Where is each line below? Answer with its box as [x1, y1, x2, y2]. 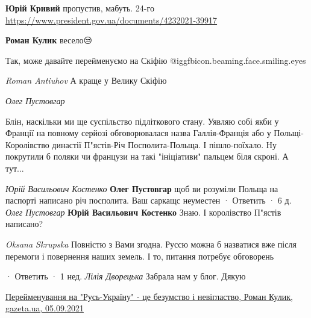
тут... [5, 161, 24, 174]
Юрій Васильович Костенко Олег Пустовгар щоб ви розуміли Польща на [5, 182, 278, 195]
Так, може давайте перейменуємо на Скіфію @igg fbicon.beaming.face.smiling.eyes [5, 54, 306, 66]
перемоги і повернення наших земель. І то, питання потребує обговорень [5, 249, 274, 262]
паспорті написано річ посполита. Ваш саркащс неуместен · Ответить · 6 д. [5, 194, 292, 207]
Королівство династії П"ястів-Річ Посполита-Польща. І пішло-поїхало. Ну [5, 138, 277, 151]
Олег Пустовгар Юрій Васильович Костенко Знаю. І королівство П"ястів [5, 205, 281, 218]
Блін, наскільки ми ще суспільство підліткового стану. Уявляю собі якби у [5, 114, 279, 127]
